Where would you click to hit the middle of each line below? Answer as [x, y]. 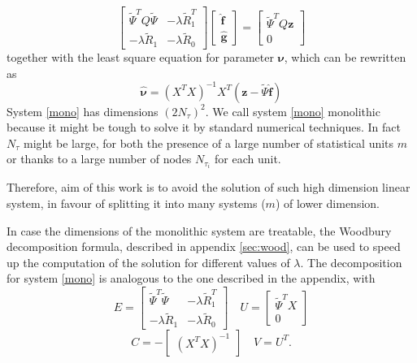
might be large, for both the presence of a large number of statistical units [208, 143]
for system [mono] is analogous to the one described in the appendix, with [191, 278]
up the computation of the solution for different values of [148, 262]
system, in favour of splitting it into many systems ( [136, 203]
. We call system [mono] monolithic [293, 111]
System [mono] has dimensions [83, 111]
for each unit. [248, 159]
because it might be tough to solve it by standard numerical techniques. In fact [204, 127]
